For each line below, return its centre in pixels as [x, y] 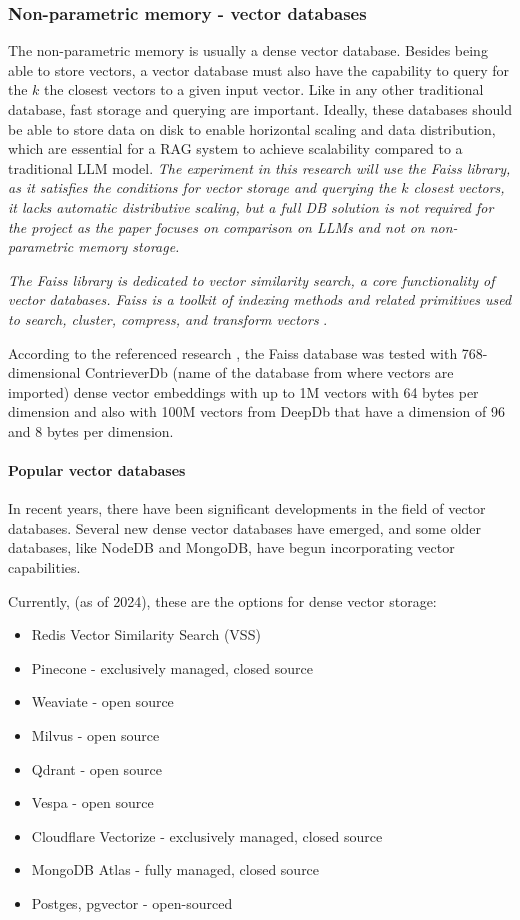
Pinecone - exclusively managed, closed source [172, 667]
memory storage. [129, 246]
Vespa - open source [92, 802]
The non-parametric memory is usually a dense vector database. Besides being [248, 50]
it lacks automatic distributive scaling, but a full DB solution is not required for [251, 206]
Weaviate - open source [102, 701]
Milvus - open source [95, 735]
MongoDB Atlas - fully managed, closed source [175, 869]
